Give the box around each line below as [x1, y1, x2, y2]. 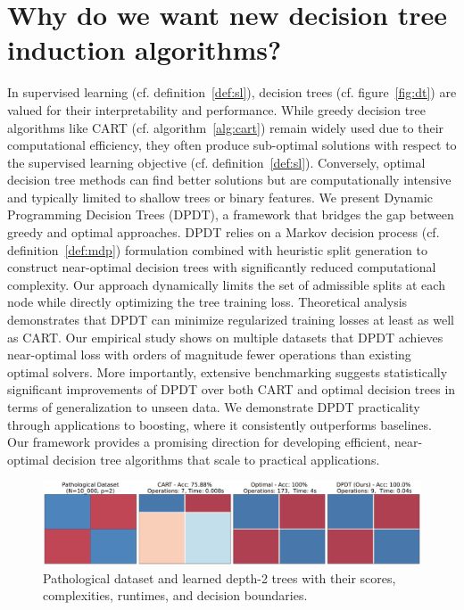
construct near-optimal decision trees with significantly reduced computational [7, 258, 436, 276]
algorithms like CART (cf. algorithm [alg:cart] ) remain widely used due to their [7, 118, 444, 136]
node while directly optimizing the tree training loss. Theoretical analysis [7, 293, 408, 311]
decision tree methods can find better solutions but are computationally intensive [7, 170, 452, 189]
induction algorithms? [7, 31, 282, 68]
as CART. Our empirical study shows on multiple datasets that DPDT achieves [7, 327, 443, 346]
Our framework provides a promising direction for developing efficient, [7, 433, 391, 451]
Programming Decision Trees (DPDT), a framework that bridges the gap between [7, 205, 454, 224]
